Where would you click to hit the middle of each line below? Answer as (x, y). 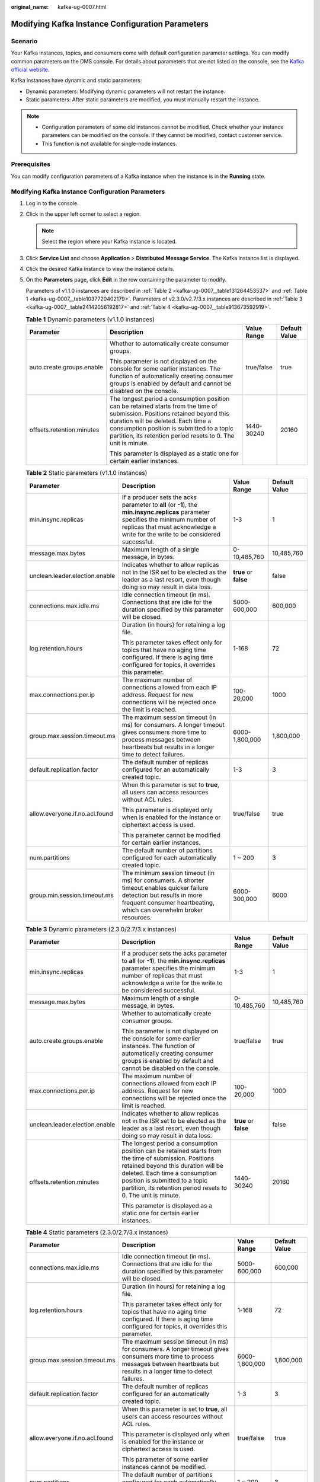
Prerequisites (31, 164)
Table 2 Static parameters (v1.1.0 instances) (87, 473)
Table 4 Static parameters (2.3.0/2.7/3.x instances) (97, 1232)
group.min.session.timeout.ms (71, 895)
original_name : (30, 7)
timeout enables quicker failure (165, 887)
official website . (30, 69)
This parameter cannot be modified (171, 835)
